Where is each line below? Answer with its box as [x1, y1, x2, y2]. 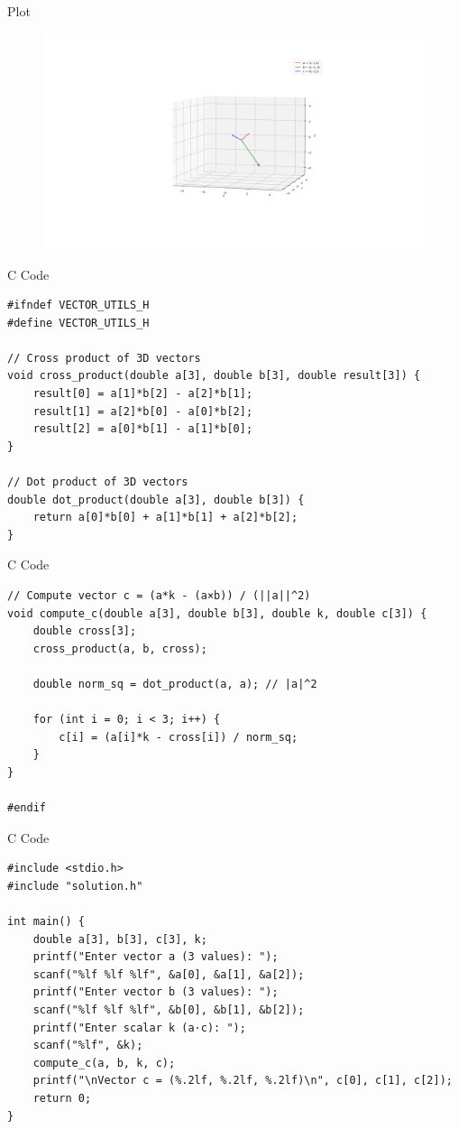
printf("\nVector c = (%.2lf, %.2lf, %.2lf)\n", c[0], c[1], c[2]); [32, 1074, 453, 1087]
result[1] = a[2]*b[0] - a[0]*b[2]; [32, 404, 253, 418]
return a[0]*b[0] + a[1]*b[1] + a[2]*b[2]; [32, 511, 298, 524]
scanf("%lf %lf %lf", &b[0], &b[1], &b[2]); [32, 1004, 305, 1017]
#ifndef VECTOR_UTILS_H [7, 299, 150, 312]
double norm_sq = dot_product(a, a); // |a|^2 [32, 677, 317, 690]
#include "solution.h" [7, 879, 143, 893]
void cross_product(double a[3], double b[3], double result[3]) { [7, 369, 421, 383]
